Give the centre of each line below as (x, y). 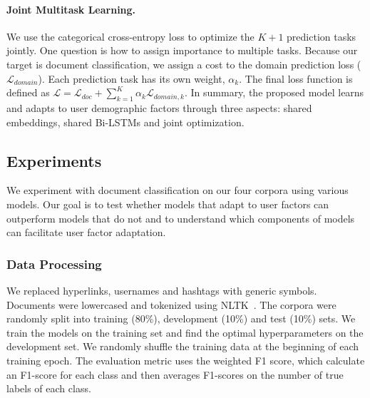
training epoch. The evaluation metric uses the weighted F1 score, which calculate (186, 360)
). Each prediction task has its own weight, (132, 78)
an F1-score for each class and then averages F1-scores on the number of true (175, 374)
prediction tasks (322, 36)
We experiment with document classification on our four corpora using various (178, 190)
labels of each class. (49, 388)
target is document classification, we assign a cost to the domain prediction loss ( (184, 64)
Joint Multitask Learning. (71, 9)
